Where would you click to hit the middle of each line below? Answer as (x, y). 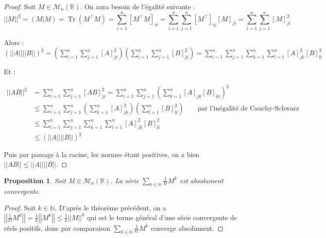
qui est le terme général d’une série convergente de (162, 217)
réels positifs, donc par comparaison (57, 228)
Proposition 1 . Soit (35, 180)
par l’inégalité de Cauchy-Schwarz (248, 109)
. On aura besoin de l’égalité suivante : (138, 6)
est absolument (201, 180)
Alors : (14, 42)
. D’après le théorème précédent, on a (110, 207)
